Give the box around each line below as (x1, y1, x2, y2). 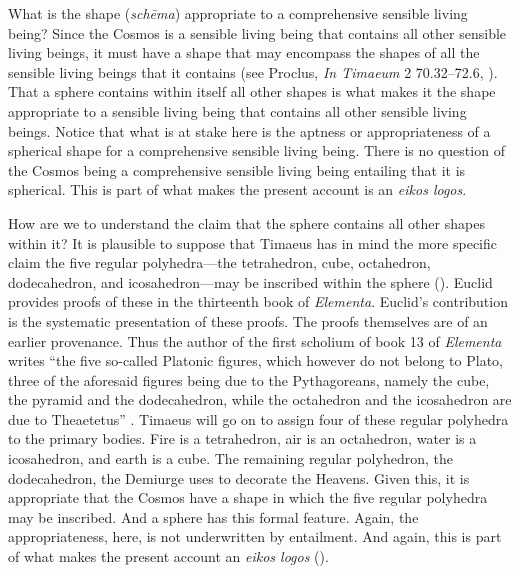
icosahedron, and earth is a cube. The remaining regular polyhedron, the (8, 448, 453, 469)
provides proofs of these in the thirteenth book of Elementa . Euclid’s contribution (8, 291, 508, 312)
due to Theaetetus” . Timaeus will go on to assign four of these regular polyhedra (8, 408, 509, 429)
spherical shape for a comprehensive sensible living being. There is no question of (8, 140, 505, 161)
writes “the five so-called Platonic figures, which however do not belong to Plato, (8, 350, 503, 371)
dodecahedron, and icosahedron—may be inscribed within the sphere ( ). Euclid (8, 271, 493, 292)
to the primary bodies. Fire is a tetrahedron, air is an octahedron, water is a (8, 428, 477, 449)
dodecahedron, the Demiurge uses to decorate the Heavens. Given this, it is (8, 467, 470, 488)
